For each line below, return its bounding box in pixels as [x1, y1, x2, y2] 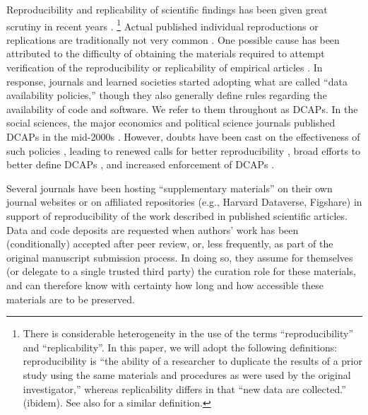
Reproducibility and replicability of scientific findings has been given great [6, 2, 328, 16]
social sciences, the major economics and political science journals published [6, 115, 336, 130]
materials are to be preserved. [6, 291, 135, 306]
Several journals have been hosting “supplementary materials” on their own [6, 180, 333, 195]
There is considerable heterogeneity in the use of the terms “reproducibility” [23, 326, 353, 341]
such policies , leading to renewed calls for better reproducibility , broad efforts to [6, 143, 361, 158]
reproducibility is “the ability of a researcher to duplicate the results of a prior [23, 353, 362, 368]
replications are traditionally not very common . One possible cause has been [6, 32, 340, 47]
